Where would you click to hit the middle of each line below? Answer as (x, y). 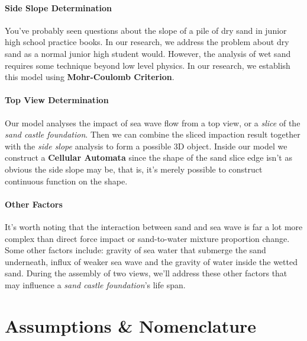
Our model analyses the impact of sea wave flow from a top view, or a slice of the (153, 122)
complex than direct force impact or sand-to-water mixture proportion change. (147, 238)
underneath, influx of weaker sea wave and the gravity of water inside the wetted (151, 261)
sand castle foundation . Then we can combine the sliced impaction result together (153, 134)
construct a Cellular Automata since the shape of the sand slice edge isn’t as (148, 157)
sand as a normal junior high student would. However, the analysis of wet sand (148, 53)
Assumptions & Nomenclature (131, 325)
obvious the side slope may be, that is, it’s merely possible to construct (134, 169)
